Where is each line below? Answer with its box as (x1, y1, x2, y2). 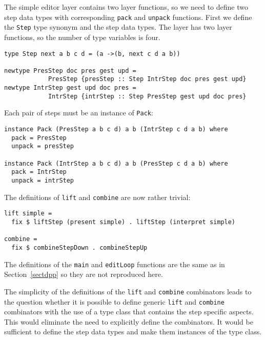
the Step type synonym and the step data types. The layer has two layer (4, 22, 232, 32)
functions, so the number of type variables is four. (4, 31, 160, 42)
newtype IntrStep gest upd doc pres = (4, 84, 136, 92)
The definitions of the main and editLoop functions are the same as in (4, 258, 225, 269)
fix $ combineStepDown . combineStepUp (11, 244, 148, 251)
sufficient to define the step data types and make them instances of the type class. (4, 326, 262, 337)
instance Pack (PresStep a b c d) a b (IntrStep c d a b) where (4, 126, 228, 133)
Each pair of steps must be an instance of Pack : (4, 107, 153, 118)
